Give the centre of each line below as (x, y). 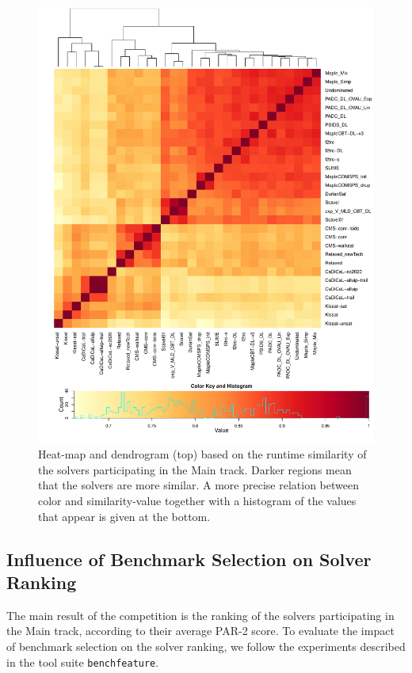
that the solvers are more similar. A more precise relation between (198, 485)
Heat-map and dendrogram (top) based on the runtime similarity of (202, 454)
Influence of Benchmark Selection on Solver (189, 559)
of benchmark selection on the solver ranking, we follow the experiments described (206, 646)
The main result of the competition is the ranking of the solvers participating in (200, 615)
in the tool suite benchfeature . (83, 662)
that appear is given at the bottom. (124, 516)
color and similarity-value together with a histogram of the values (197, 501)
